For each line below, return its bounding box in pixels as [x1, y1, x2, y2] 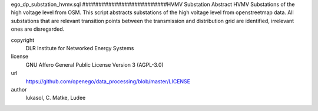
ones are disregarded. [11, 25, 65, 32]
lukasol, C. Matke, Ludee [25, 94, 86, 102]
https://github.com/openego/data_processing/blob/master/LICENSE [25, 77, 191, 85]
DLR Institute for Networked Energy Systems [25, 44, 134, 51]
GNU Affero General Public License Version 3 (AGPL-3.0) [25, 61, 164, 68]
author [11, 86, 27, 93]
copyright [11, 36, 35, 44]
